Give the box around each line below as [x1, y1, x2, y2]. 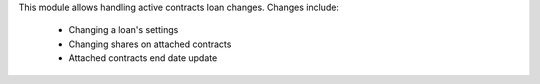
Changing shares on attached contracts [68, 38, 232, 50]
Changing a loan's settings [68, 24, 179, 36]
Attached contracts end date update [68, 52, 218, 64]
